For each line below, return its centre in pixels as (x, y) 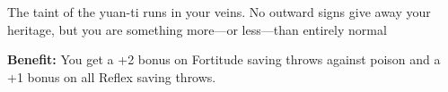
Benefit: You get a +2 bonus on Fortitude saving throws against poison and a (224, 59)
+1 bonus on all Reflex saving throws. (112, 76)
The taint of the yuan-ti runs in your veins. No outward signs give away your (219, 12)
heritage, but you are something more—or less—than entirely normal (197, 29)
